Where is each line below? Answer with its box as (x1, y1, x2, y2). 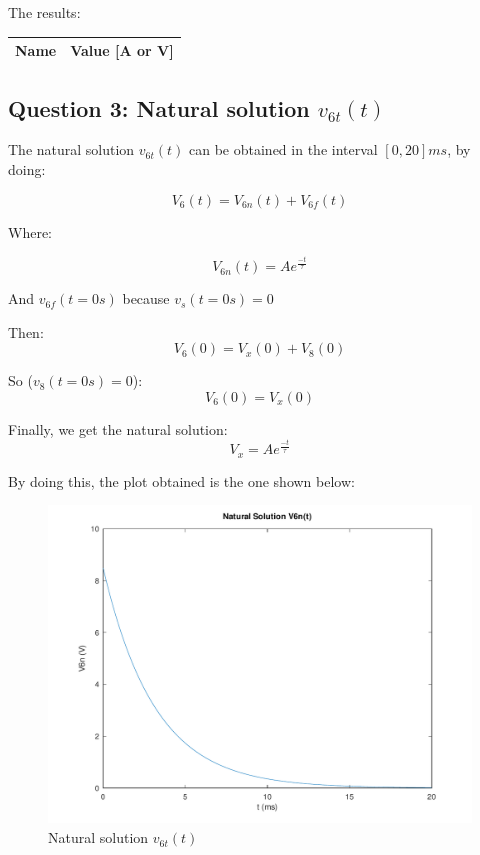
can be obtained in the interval (189, 139, 378, 160)
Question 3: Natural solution (8, 92, 310, 123)
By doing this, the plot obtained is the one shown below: (8, 470, 355, 491)
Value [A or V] (70, 40, 174, 61)
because (122, 288, 170, 309)
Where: (8, 221, 52, 242)
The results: (8, 2, 81, 22)
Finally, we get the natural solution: (8, 418, 228, 439)
